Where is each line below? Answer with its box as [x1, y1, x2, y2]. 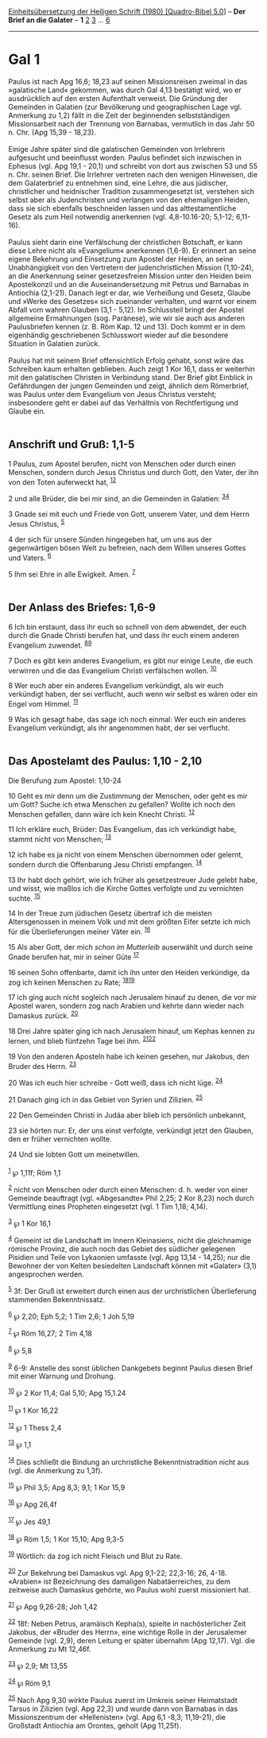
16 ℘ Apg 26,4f [8, 1499, 57, 1509]
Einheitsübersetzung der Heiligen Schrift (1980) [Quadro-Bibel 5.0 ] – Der [8, 7, 246, 16]
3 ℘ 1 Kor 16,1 [8, 1217, 52, 1228]
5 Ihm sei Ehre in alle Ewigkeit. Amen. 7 [8, 568, 136, 579]
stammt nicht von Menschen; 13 [8, 833, 111, 844]
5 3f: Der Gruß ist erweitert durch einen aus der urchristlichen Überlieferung [8, 1285, 257, 1296]
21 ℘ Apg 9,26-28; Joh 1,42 [8, 1600, 98, 1612]
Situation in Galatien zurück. [8, 338, 101, 348]
